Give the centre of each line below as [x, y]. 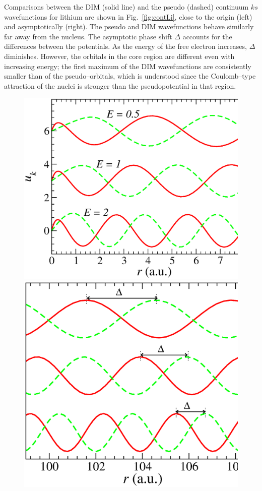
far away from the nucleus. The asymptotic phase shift [88, 36]
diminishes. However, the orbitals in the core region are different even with [119, 56]
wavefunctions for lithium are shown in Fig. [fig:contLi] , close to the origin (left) [128, 16]
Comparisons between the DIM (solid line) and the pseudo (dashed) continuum [126, 7]
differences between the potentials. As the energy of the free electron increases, [125, 46]
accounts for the [207, 36]
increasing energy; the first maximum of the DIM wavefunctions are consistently [128, 66]
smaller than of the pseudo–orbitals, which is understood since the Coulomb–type [130, 76]
